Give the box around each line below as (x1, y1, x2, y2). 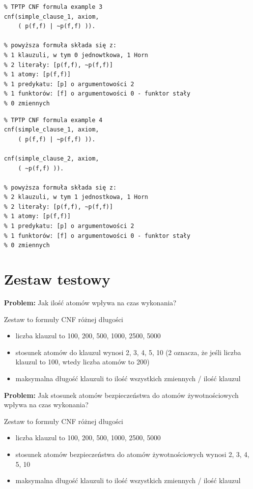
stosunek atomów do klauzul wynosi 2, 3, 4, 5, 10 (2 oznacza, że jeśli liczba (15, 347, 241, 357)
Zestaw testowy (4, 269, 111, 289)
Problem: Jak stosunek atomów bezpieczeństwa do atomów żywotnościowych (4, 390, 239, 400)
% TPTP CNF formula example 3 (4, 3, 103, 10)
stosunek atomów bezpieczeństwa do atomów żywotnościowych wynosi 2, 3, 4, (15, 449, 250, 459)
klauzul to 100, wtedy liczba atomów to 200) (15, 357, 150, 367)
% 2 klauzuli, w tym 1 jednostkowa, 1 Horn (4, 194, 148, 201)
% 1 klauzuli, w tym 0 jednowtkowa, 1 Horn (4, 51, 148, 59)
